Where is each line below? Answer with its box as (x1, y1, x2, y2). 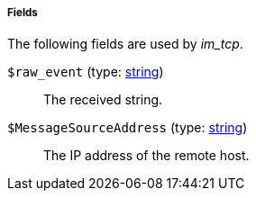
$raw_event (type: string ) (7, 64, 164, 80)
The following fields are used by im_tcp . (7, 36, 243, 52)
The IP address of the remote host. (43, 148, 250, 164)
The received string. (43, 92, 163, 108)
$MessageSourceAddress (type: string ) (7, 120, 248, 136)
